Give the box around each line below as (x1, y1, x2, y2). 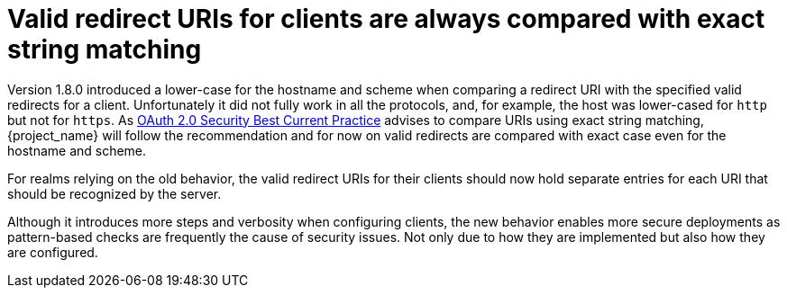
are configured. (7, 244, 98, 260)
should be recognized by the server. (7, 185, 222, 201)
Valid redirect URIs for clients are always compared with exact (7, 4, 765, 34)
